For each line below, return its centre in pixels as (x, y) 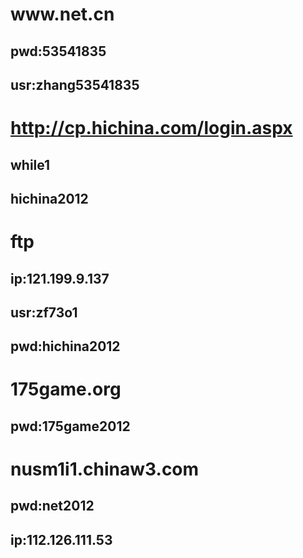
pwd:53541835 (58, 51)
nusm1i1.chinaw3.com (105, 469)
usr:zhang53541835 (75, 84)
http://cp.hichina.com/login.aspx (151, 128)
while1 (30, 164)
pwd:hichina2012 (65, 346)
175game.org (66, 389)
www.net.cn (62, 14)
